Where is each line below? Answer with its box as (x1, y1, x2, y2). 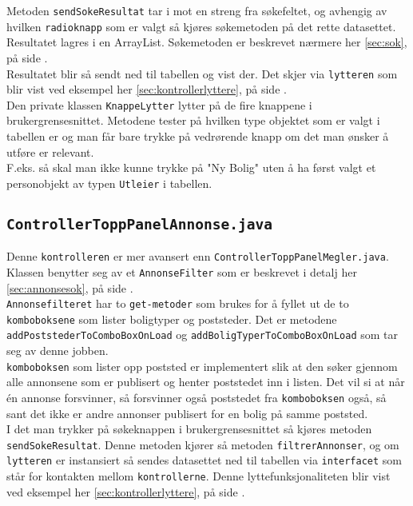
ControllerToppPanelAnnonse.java (6, 215, 273, 233)
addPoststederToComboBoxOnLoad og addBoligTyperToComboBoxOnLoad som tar (6, 326, 398, 343)
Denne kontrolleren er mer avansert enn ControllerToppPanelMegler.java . (6, 248, 389, 265)
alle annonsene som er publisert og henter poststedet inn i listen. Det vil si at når (6, 373, 405, 390)
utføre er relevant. (6, 143, 94, 160)
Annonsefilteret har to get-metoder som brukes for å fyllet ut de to (6, 295, 349, 312)
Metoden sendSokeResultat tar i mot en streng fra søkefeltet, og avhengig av (6, 2, 387, 18)
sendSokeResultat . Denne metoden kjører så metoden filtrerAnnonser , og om (6, 436, 399, 452)
